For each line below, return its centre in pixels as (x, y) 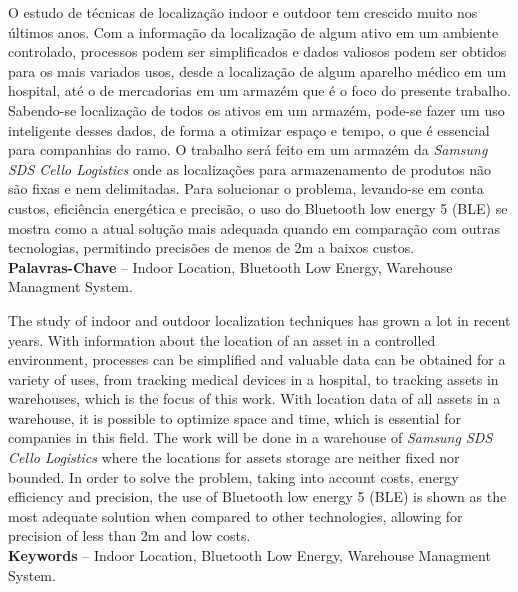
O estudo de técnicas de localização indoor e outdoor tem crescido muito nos (243, 12)
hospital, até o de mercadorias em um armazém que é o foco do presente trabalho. (259, 90)
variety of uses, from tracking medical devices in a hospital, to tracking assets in (253, 378)
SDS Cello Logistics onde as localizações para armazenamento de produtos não (250, 168)
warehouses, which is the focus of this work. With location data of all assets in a (254, 398)
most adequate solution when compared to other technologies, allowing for (235, 515)
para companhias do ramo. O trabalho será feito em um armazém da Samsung (248, 149)
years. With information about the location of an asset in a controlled (222, 339)
